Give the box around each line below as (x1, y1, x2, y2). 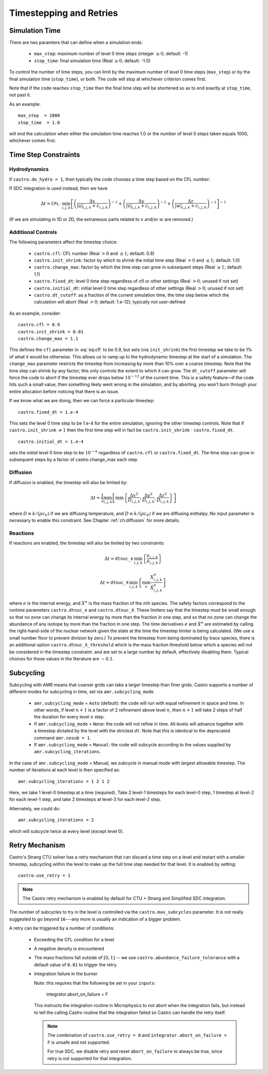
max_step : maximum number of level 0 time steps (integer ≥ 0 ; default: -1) (34, 51, 188, 57)
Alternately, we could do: (9, 805, 61, 811)
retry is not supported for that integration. (47, 1055, 133, 1061)
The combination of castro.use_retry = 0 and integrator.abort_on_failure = (47, 1032, 227, 1038)
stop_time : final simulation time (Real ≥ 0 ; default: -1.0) (34, 58, 151, 64)
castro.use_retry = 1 (18, 873, 70, 878)
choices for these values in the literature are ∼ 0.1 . (9, 655, 114, 661)
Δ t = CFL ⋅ (40, 201, 62, 207)
